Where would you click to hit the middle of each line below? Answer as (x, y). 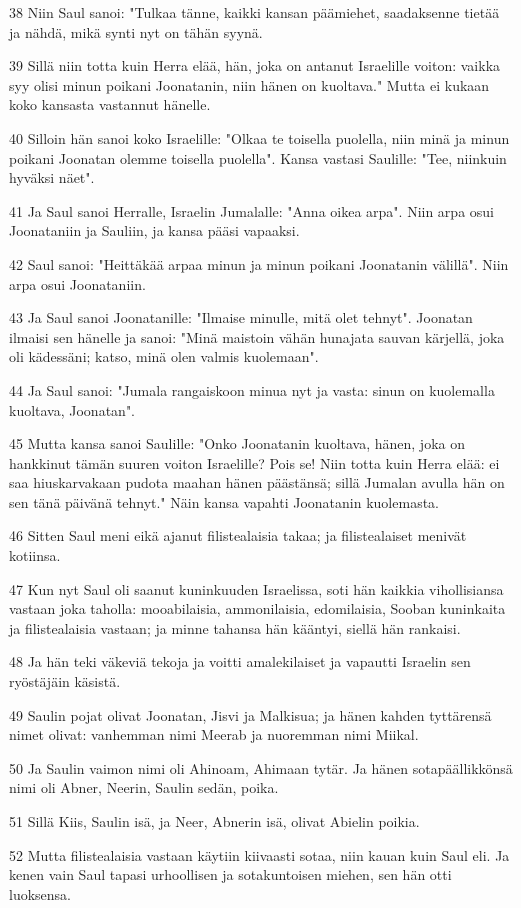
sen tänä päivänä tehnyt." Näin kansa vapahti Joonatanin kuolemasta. (224, 501)
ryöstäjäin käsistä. (65, 681)
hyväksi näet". (52, 177)
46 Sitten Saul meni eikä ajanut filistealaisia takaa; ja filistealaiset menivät (238, 535)
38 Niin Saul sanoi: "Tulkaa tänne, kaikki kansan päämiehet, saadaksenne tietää (254, 12)
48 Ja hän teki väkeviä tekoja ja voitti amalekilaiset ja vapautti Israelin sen (240, 661)
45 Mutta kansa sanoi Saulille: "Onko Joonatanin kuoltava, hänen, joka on (237, 443)
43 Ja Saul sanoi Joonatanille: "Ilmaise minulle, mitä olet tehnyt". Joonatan (241, 317)
